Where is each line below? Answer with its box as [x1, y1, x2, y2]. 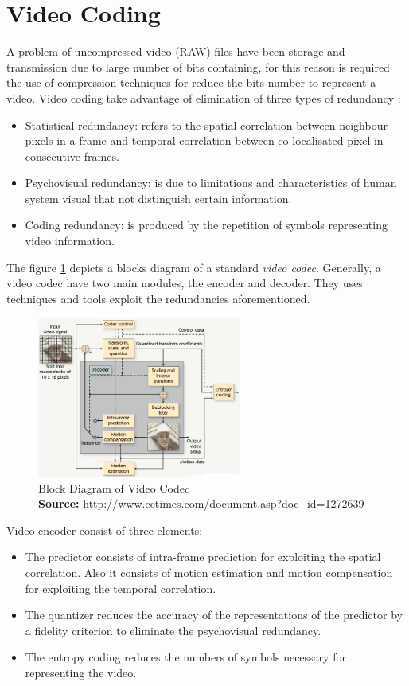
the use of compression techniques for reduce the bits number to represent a [6, 74, 376, 91]
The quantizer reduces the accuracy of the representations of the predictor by [25, 606, 403, 623]
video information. [25, 232, 115, 249]
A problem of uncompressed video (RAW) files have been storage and [6, 43, 345, 60]
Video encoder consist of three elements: [6, 521, 203, 538]
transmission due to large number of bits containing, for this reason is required [6, 58, 390, 75]
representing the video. [25, 664, 137, 680]
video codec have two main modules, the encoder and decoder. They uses [6, 275, 363, 291]
